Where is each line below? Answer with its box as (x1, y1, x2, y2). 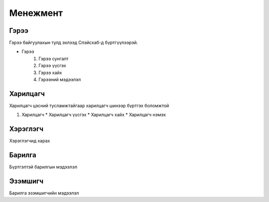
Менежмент (9, 7, 63, 18)
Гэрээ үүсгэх (38, 63, 67, 69)
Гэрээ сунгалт (38, 55, 69, 62)
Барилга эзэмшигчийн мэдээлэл (9, 190, 79, 196)
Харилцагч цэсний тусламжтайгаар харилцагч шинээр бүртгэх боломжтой (9, 102, 169, 108)
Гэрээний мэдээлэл (38, 77, 81, 83)
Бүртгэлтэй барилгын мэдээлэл (9, 164, 77, 170)
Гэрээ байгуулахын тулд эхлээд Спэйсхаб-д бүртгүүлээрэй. (9, 40, 138, 46)
